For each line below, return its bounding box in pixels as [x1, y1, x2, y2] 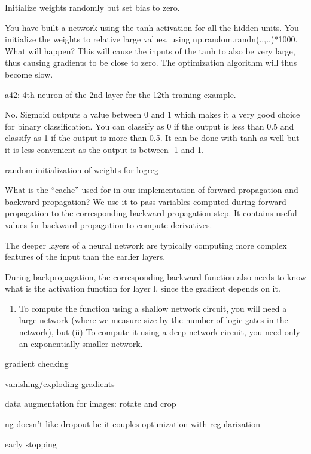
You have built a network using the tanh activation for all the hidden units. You [5, 21, 299, 33]
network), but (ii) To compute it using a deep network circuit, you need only [19, 326, 300, 338]
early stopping [5, 437, 57, 450]
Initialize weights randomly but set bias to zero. [5, 1, 180, 13]
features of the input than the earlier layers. [5, 250, 166, 263]
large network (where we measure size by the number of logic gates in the [19, 314, 288, 326]
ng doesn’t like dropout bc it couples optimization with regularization [5, 418, 260, 430]
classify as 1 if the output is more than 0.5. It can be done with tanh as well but [5, 131, 300, 144]
